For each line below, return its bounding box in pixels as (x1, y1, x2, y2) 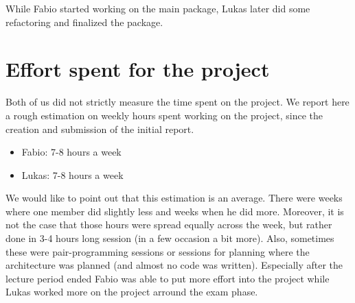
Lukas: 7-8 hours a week (21, 167, 124, 182)
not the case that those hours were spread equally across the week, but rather (5, 217, 332, 232)
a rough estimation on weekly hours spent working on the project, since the (5, 108, 323, 122)
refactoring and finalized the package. (5, 14, 163, 29)
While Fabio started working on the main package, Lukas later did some (5, 1, 310, 15)
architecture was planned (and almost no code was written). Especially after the (5, 258, 343, 272)
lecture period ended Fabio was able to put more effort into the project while (5, 271, 330, 285)
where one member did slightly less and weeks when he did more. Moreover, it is (5, 204, 344, 218)
